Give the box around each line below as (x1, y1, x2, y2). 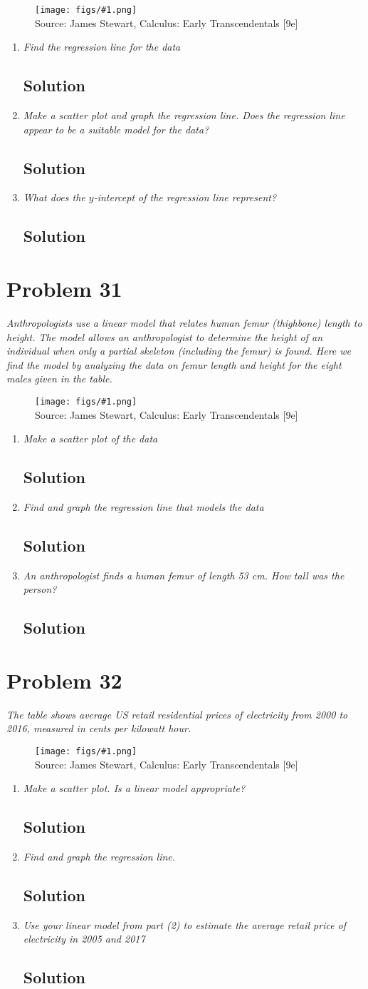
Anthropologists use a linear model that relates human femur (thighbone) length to (6, 315, 362, 330)
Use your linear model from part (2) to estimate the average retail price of (23, 917, 347, 932)
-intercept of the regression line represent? (93, 190, 277, 205)
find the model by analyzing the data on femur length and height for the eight (6, 357, 342, 372)
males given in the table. (6, 371, 112, 386)
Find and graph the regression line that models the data (23, 499, 264, 514)
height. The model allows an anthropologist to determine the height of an (6, 329, 323, 344)
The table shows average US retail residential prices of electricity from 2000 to (6, 706, 348, 721)
